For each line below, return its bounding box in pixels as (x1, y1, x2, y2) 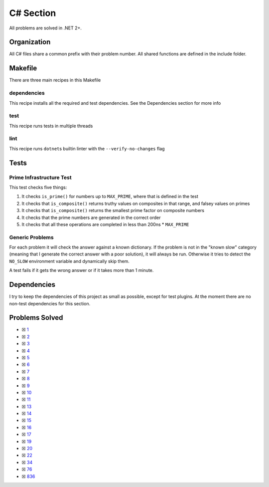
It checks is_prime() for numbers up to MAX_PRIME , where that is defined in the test (21, 194, 199, 200)
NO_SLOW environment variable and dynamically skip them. (9, 258, 130, 264)
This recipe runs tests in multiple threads (9, 123, 93, 129)
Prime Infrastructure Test (9, 174, 72, 181)
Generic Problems (9, 234, 54, 241)
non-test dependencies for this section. (9, 300, 91, 306)
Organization (9, 38, 51, 46)
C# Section (9, 7, 56, 18)
